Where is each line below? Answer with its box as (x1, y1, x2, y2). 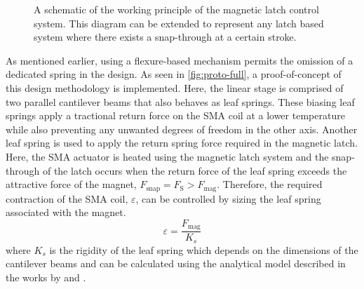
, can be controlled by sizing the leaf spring (135, 191, 321, 206)
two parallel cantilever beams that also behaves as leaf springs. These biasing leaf (6, 94, 355, 109)
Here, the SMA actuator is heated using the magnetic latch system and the (6, 149, 329, 163)
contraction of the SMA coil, (6, 191, 128, 206)
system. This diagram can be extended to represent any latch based (34, 15, 324, 30)
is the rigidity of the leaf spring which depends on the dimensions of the (49, 242, 358, 257)
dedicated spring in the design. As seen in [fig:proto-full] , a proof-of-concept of (6, 67, 342, 81)
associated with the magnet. (6, 205, 126, 220)
